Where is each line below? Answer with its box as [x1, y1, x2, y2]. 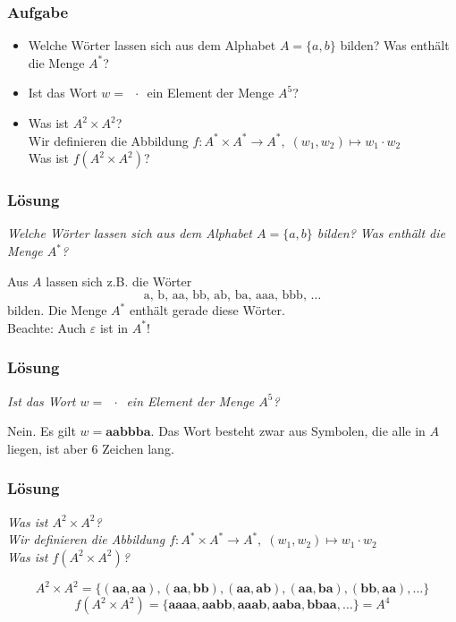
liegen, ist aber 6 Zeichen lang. [7, 439, 174, 457]
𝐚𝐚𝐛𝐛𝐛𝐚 [106, 426, 151, 439]
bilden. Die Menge [7, 301, 107, 320]
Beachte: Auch [7, 318, 87, 337]
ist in [99, 318, 129, 337]
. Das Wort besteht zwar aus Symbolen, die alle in [150, 422, 426, 440]
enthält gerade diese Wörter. [129, 301, 285, 320]
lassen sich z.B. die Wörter [46, 271, 192, 290]
